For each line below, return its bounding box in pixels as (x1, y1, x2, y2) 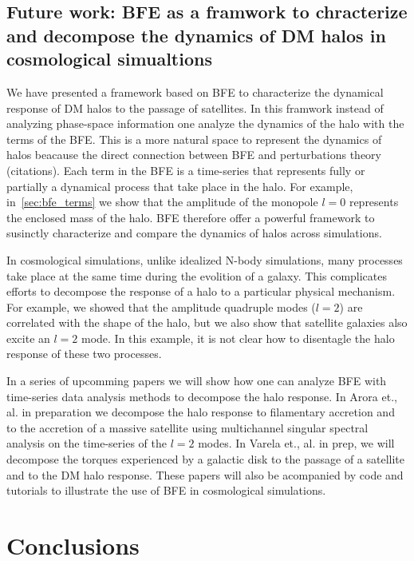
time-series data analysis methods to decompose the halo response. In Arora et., (6, 388, 397, 404)
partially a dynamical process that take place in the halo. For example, (6, 177, 353, 194)
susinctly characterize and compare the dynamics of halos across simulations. (6, 225, 382, 241)
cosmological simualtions (6, 46, 212, 71)
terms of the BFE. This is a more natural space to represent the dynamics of (6, 130, 382, 147)
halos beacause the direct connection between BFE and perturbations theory (6, 146, 381, 163)
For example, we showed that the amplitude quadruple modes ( (6, 298, 316, 315)
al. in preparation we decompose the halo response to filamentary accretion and (6, 404, 395, 420)
